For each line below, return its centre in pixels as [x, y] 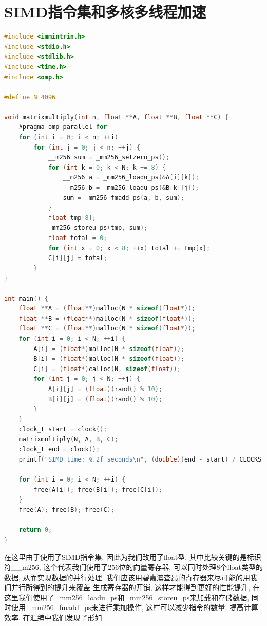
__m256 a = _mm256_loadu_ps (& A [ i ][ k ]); [131, 178]
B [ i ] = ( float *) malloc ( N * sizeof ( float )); [109, 359]
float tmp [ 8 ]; [72, 218]
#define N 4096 [30, 97]
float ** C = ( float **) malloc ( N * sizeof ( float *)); [107, 329]
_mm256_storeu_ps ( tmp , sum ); [98, 228]
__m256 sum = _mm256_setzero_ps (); [109, 158]
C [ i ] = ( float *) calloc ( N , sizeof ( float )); [107, 369]
